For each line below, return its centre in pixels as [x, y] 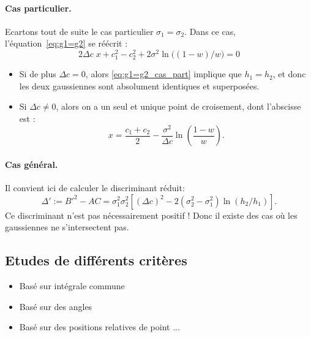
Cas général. [32, 164]
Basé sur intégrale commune [72, 285]
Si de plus [38, 74]
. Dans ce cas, [210, 31]
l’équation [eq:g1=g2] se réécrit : [66, 43]
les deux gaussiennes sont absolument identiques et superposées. [139, 85]
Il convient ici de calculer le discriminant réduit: [95, 187]
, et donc [289, 74]
